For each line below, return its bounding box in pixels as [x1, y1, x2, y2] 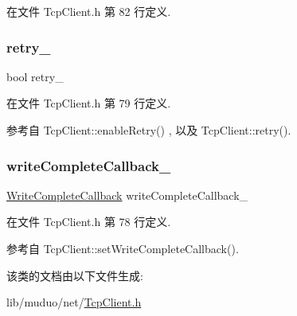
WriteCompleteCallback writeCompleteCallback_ [6, 186, 248, 203]
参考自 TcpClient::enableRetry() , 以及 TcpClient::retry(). [6, 122, 291, 138]
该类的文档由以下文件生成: [6, 267, 143, 283]
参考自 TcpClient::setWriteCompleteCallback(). [6, 240, 239, 256]
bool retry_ [6, 68, 64, 84]
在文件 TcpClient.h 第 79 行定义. [6, 95, 171, 111]
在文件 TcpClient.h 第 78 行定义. [6, 213, 171, 230]
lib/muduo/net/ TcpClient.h [6, 294, 142, 310]
